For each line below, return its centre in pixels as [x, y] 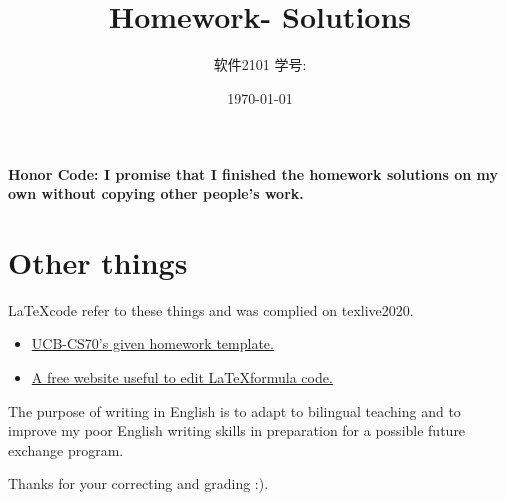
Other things [98, 261]
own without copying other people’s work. [156, 193]
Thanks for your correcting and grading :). [138, 483]
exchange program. [66, 449]
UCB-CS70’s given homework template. [152, 343]
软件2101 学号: [260, 64]
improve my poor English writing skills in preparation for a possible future [237, 430]
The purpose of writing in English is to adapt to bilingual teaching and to [234, 410]
